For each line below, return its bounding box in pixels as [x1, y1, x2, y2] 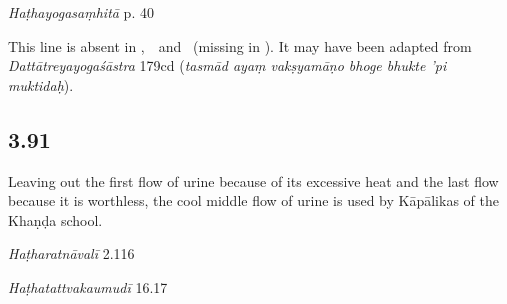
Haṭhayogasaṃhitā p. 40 [8, 2, 154, 22]
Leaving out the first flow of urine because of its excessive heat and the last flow [8, 170, 499, 191]
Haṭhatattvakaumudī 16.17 [8, 276, 168, 297]
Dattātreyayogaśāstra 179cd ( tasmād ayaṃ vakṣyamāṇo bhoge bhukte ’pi [8, 55, 447, 76]
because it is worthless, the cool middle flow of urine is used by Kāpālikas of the [8, 190, 499, 211]
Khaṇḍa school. [8, 209, 103, 230]
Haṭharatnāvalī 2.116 [8, 243, 135, 264]
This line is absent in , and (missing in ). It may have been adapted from [8, 35, 472, 56]
